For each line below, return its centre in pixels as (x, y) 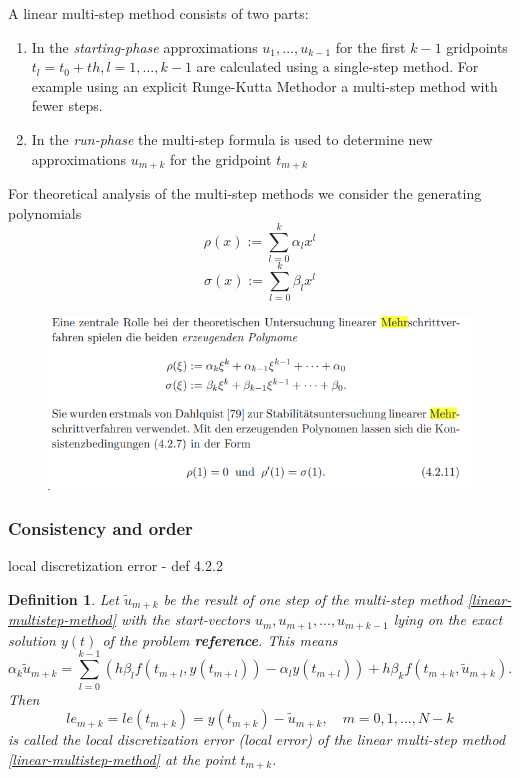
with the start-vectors (185, 619)
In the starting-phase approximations (144, 46)
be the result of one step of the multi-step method (313, 598)
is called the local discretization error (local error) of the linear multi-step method (257, 739)
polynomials (45, 212)
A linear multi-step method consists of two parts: (158, 13)
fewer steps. (67, 105)
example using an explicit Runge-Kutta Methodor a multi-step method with (264, 85)
